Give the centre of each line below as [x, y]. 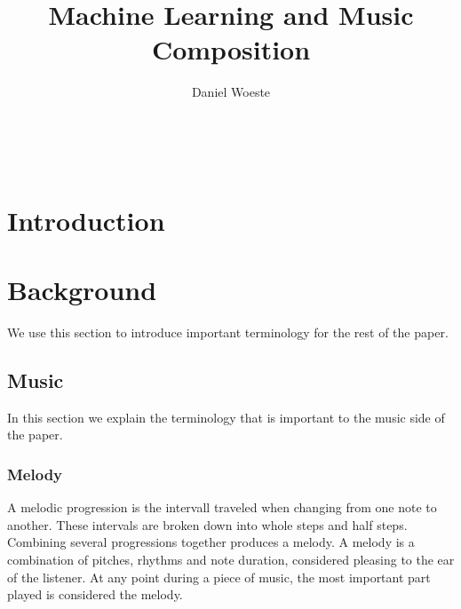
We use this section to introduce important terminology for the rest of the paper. [228, 332]
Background [82, 290]
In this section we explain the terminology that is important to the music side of [226, 417]
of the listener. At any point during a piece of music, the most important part [219, 577]
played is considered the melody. [95, 594]
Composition [231, 49]
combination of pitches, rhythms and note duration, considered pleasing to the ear [231, 559]
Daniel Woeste [231, 92]
